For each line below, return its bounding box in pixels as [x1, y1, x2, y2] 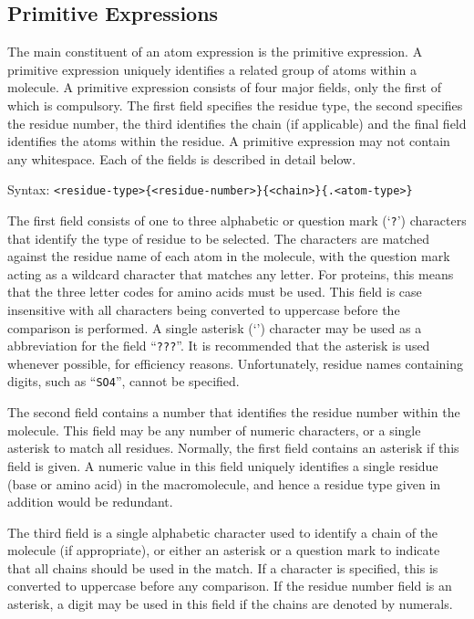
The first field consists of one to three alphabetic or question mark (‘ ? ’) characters [7, 211, 467, 230]
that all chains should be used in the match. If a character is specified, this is [7, 558, 438, 577]
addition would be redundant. [7, 492, 173, 511]
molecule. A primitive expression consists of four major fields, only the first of [7, 78, 441, 97]
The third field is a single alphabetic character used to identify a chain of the [7, 522, 438, 541]
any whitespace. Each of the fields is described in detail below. [7, 149, 356, 168]
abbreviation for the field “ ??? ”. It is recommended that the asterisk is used [7, 336, 430, 355]
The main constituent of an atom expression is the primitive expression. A [7, 42, 423, 61]
